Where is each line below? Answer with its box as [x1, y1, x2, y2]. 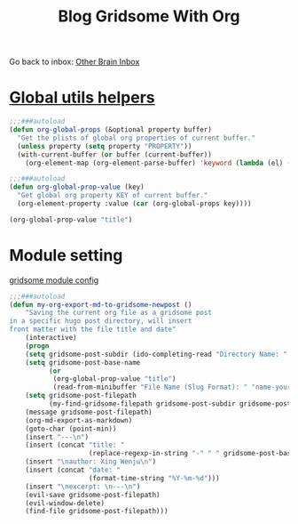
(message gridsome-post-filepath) [25, 407, 153, 416]
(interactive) [25, 334, 77, 343]
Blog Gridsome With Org [57, 6, 241, 27]
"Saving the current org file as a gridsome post [25, 309, 213, 318]
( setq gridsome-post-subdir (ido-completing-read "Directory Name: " [25, 350, 288, 359]
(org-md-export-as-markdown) [25, 415, 133, 424]
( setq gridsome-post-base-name [25, 358, 141, 367]
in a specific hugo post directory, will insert [9, 317, 192, 326]
